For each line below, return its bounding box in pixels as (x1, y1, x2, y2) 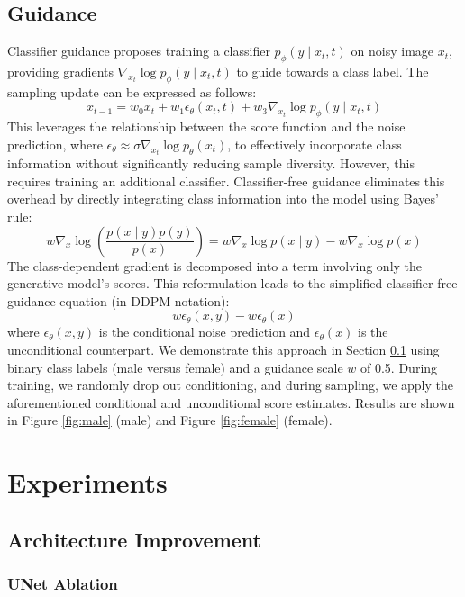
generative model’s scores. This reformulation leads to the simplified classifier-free (7, 274, 458, 293)
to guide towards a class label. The (236, 62, 429, 80)
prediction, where (7, 134, 103, 153)
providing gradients (7, 62, 114, 80)
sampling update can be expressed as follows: (7, 82, 257, 101)
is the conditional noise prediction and (98, 322, 311, 341)
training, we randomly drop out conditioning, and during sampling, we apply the (7, 375, 453, 394)
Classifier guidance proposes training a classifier (7, 41, 270, 60)
